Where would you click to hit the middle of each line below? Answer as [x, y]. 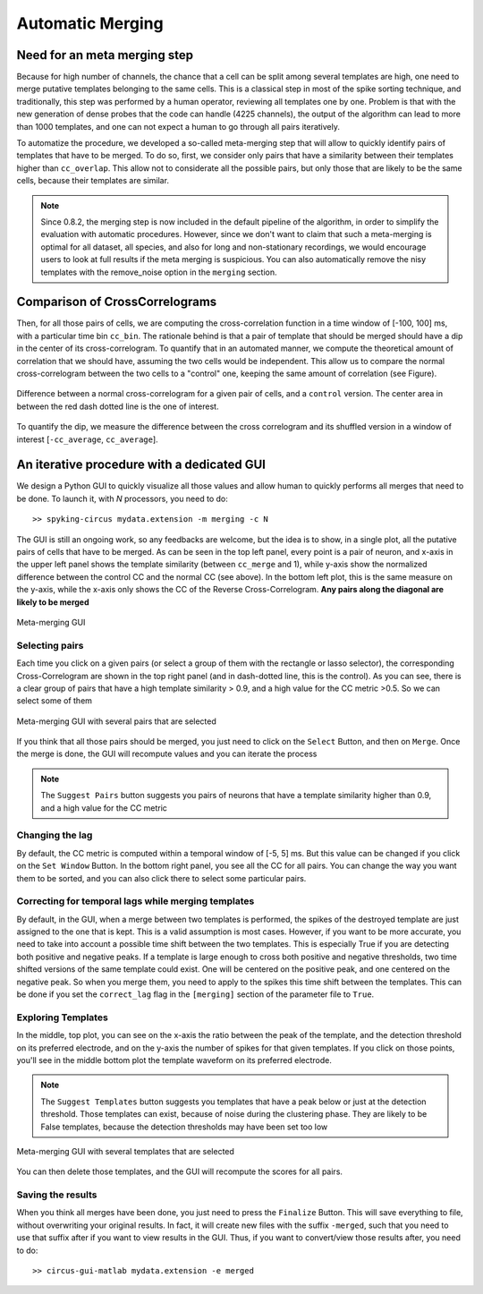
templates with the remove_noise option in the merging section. [159, 272]
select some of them [55, 701]
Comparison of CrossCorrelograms [117, 302]
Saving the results [57, 1195]
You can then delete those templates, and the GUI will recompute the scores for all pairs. [180, 1171]
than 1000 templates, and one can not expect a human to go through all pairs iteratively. [178, 126]
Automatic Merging [90, 23]
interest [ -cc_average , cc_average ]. [87, 439]
